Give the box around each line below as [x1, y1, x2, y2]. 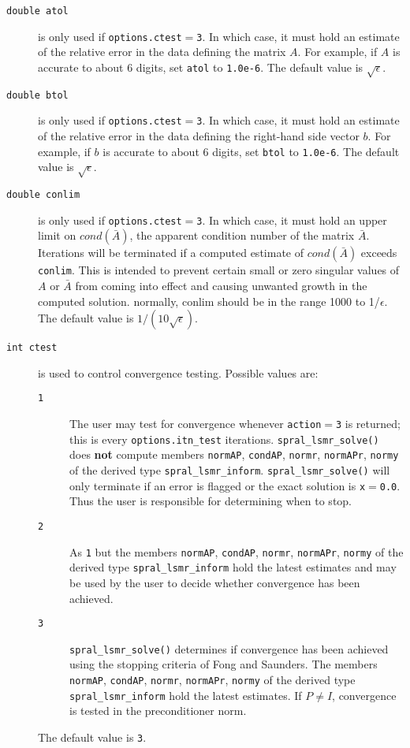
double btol [6, 89, 69, 101]
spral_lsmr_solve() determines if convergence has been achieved [69, 640, 389, 657]
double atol [6, 6, 69, 17]
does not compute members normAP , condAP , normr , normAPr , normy [69, 446, 399, 463]
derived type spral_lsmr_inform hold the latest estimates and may [69, 559, 397, 575]
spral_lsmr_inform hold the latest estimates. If [69, 687, 302, 703]
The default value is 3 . [38, 728, 147, 745]
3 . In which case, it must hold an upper [196, 211, 387, 228]
